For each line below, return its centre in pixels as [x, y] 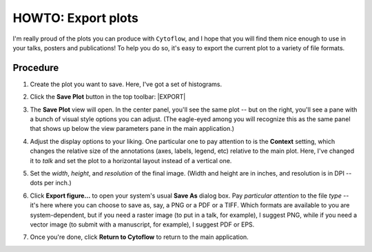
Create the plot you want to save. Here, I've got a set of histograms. [126, 84]
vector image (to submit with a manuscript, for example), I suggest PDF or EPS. [142, 224]
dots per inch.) [51, 183]
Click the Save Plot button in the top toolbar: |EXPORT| [108, 97]
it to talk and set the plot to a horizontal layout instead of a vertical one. [131, 160]
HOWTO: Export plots [76, 18]
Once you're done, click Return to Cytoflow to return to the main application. [139, 237]
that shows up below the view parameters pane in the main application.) [132, 129]
